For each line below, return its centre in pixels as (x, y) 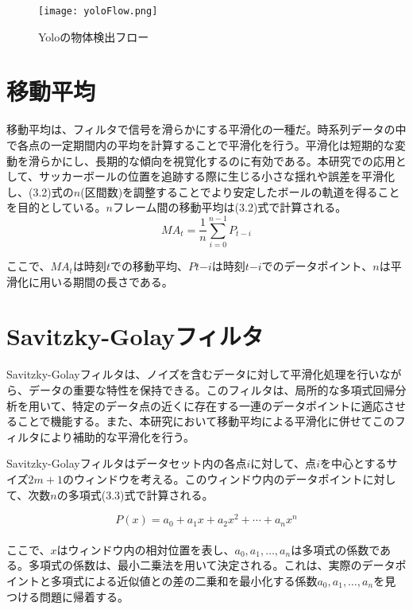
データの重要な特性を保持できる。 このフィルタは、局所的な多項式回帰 (212, 389)
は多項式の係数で (336, 549)
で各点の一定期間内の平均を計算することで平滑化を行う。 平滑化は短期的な (201, 144)
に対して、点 (284, 463)
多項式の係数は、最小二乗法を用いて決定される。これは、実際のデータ (212, 565)
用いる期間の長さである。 (106, 281)
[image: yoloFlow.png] (98, 11)
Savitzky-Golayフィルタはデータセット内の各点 (127, 463)
